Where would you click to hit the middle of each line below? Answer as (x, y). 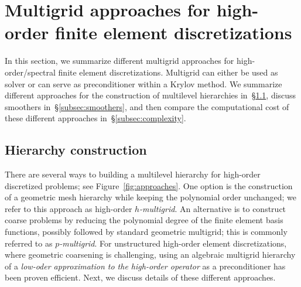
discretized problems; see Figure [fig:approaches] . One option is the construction (149, 185)
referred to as (29, 243)
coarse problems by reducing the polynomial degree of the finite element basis (144, 220)
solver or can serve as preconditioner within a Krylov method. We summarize (143, 83)
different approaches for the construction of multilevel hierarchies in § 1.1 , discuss (150, 95)
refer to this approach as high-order (69, 208)
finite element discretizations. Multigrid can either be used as (168, 72)
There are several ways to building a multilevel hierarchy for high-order (133, 174)
